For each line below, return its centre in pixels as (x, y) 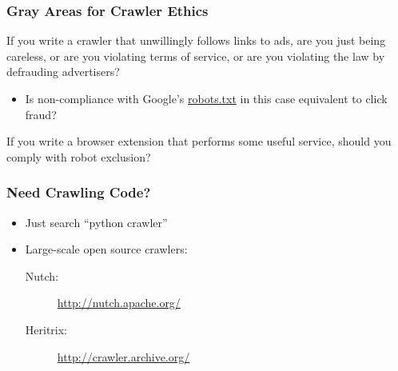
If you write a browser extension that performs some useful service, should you (199, 141)
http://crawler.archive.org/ (123, 356)
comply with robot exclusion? (79, 156)
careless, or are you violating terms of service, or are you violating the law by (196, 56)
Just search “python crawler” (96, 222)
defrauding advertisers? (63, 72)
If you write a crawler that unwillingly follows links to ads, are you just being (196, 40)
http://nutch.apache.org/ (119, 303)
